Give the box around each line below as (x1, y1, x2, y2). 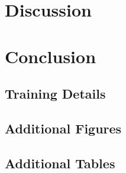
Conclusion (5, 44, 96, 68)
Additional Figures (5, 119, 122, 137)
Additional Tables (5, 154, 115, 172)
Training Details (5, 84, 106, 103)
